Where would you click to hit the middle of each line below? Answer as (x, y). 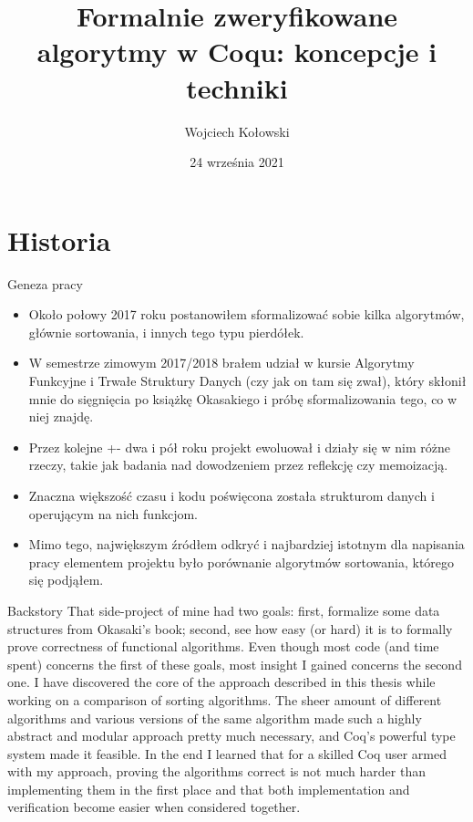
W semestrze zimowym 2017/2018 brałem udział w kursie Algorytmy (221, 363)
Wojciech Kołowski (237, 131)
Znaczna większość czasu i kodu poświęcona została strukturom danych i (231, 495)
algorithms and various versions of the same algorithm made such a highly (215, 718)
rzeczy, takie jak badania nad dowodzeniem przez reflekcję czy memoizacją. (238, 465)
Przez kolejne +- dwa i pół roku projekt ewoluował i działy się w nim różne (239, 447)
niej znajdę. (61, 416)
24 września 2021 (237, 162)
